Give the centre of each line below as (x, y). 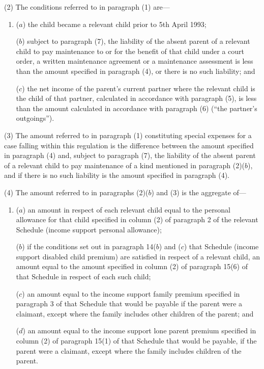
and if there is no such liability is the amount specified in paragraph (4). (117, 175)
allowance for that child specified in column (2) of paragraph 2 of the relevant (137, 219)
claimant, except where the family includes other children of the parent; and (135, 313)
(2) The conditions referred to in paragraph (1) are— (87, 7)
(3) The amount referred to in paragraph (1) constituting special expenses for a (128, 135)
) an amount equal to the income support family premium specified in (131, 293)
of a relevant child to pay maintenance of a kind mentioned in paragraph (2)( (125, 165)
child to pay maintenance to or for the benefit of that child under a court (130, 51)
